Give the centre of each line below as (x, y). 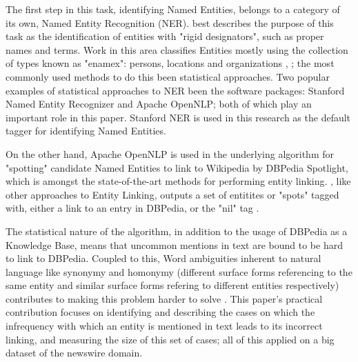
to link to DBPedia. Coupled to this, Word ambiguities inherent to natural (163, 258)
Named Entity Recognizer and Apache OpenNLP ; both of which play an (159, 104)
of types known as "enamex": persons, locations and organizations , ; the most (170, 63)
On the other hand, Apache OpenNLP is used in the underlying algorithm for (170, 153)
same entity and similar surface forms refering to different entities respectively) (172, 285)
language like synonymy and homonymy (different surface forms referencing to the (179, 271)
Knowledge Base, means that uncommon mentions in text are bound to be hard (174, 244)
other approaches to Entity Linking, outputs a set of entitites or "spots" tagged (172, 194)
